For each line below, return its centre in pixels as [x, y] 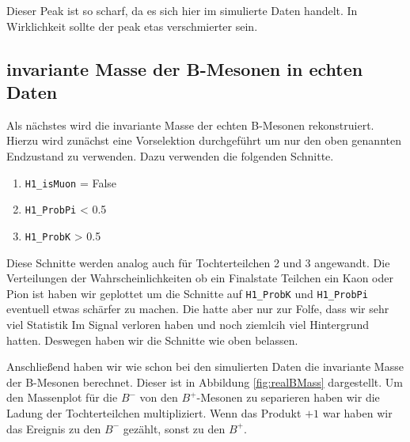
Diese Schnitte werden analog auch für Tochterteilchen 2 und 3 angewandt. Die [198, 262]
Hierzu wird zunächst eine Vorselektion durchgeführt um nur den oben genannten [204, 140]
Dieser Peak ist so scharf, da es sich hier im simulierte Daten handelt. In [182, 10]
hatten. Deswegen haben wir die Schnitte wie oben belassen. [152, 340]
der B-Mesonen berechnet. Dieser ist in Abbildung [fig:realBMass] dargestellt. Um [205, 382]
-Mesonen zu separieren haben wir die [288, 397]
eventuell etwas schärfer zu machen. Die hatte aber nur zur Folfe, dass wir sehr [198, 309]
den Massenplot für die [62, 397]
